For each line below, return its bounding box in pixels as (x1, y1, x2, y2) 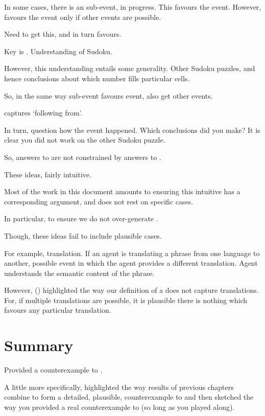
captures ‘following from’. (4, 107, 83, 118)
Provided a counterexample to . (4, 364, 103, 375)
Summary (4, 335, 74, 356)
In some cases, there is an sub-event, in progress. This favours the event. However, (4, 2, 261, 12)
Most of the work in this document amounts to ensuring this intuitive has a (4, 186, 240, 197)
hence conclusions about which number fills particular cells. (4, 73, 190, 83)
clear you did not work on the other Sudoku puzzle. (4, 134, 165, 145)
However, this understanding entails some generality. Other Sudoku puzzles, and (4, 63, 255, 74)
